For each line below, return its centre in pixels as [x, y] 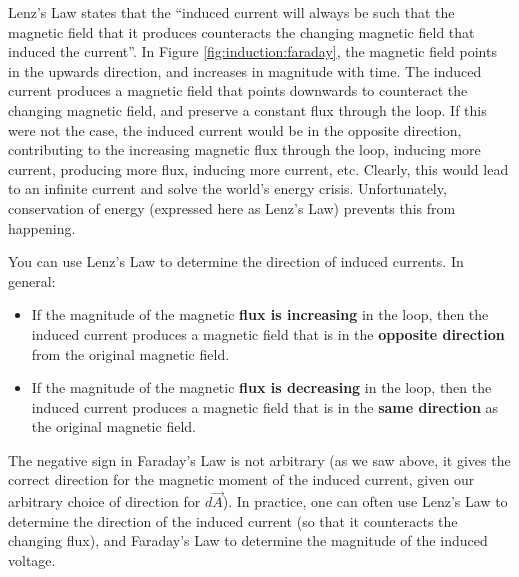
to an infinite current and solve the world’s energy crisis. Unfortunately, [227, 188]
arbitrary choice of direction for [104, 501]
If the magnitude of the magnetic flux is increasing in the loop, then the [260, 314]
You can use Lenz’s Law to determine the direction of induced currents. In [236, 261]
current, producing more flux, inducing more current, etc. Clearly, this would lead [258, 168]
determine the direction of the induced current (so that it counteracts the [233, 520]
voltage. [32, 560]
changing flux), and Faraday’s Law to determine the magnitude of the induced [248, 540]
